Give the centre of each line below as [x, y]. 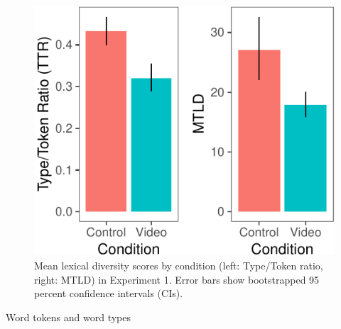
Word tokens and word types [69, 317]
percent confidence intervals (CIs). [109, 293]
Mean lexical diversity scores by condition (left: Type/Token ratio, [179, 265]
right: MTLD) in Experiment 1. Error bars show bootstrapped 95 [177, 279]
